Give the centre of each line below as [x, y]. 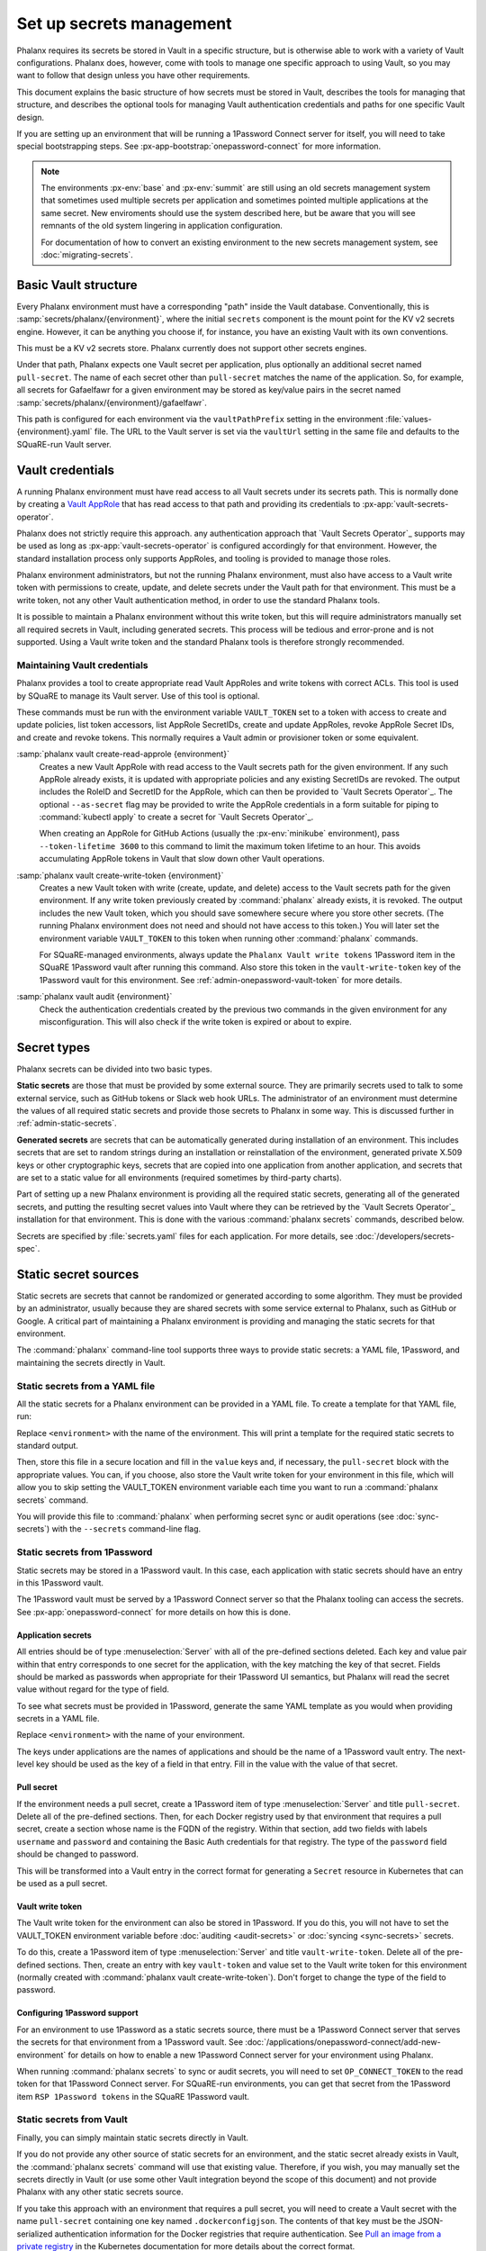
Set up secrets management [124, 23]
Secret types [54, 1048]
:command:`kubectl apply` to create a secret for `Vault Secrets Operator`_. [176, 817]
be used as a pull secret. [62, 1883]
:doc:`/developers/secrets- [405, 1236]
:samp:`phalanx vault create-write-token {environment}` [120, 875]
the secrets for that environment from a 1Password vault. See [130, 2042]
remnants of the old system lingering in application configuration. [162, 226]
